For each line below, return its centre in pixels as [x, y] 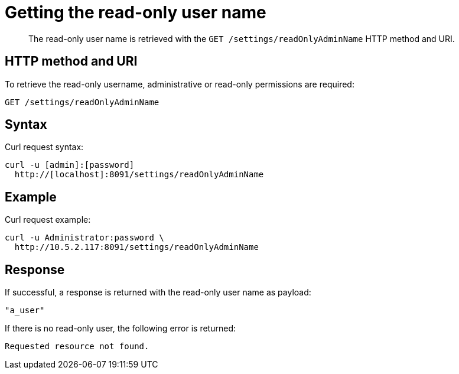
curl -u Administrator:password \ [84, 238]
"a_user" [25, 310]
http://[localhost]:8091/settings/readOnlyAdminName [139, 175]
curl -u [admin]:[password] [70, 165]
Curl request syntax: [44, 147]
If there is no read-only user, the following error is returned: [120, 329]
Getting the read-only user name [136, 12]
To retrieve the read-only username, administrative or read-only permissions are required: [180, 84]
